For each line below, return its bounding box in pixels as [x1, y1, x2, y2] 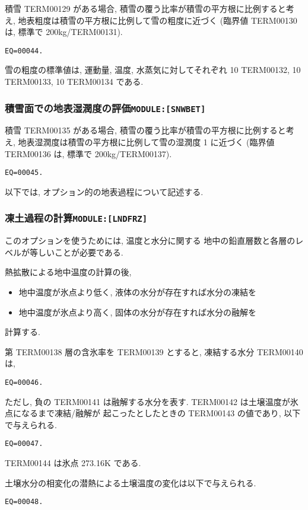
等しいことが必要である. [29, 246, 123, 258]
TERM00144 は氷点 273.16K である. [5, 457, 141, 469]
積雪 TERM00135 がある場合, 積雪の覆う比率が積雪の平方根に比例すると [5, 124, 286, 136]
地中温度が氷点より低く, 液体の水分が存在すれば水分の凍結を [18, 286, 257, 298]
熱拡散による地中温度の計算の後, [5, 266, 132, 278]
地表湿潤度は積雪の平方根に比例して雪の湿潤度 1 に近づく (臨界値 [18, 136, 275, 148]
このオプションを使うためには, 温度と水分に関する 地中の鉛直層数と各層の [5, 234, 296, 247]
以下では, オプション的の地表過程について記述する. [5, 185, 204, 197]
